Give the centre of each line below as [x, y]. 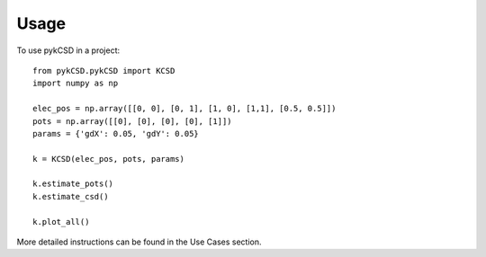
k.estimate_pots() [73, 184]
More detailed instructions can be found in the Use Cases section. [139, 242]
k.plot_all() [61, 222]
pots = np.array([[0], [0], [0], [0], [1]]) [133, 121]
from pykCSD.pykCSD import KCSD [104, 71]
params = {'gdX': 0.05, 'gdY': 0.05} [116, 133]
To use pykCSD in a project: [68, 50]
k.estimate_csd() [71, 196]
